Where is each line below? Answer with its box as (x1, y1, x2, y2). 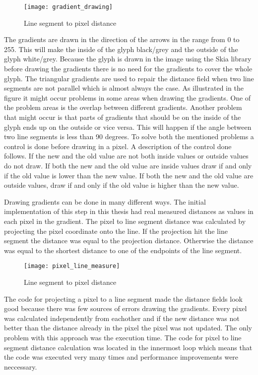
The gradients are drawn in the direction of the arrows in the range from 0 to (4, 34, 240, 45)
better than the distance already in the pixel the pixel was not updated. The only (4, 322, 252, 333)
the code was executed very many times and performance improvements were (4, 352, 239, 362)
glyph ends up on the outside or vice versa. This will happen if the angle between (4, 121, 252, 132)
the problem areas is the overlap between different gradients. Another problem (4, 102, 242, 112)
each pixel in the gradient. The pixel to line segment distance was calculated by (4, 215, 246, 226)
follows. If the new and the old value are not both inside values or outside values (4, 151, 249, 161)
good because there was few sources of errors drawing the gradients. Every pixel (4, 303, 247, 314)
